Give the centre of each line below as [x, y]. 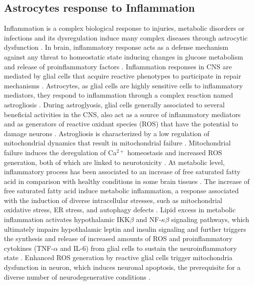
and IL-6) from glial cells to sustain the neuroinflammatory [148, 248]
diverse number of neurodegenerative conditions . [77, 276]
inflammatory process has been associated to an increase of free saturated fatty [122, 172]
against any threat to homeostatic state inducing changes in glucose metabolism [124, 56]
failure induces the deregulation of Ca [60, 152]
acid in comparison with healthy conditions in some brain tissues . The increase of [127, 181]
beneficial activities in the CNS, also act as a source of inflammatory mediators [122, 114]
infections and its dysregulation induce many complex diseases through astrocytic [126, 37]
